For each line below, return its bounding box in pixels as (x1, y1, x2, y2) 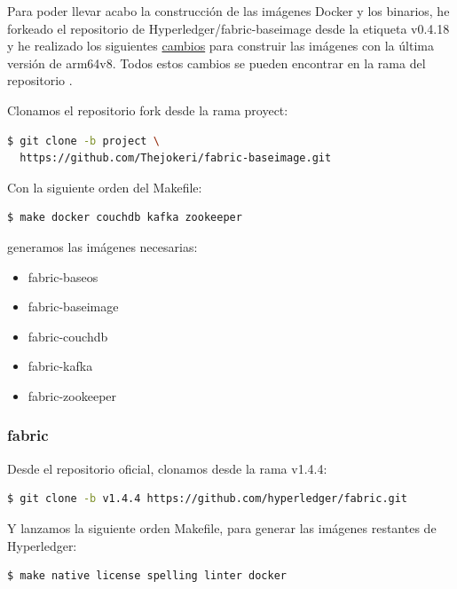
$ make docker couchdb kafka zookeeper (7, 211, 242, 224)
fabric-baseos (28, 267, 98, 286)
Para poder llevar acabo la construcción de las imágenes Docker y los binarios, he (7, 2, 450, 20)
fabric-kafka (28, 357, 93, 375)
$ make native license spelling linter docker (7, 569, 287, 583)
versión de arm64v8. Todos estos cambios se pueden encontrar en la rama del (7, 53, 426, 72)
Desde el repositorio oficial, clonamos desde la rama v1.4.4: (7, 459, 327, 477)
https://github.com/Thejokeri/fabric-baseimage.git (20, 152, 332, 165)
